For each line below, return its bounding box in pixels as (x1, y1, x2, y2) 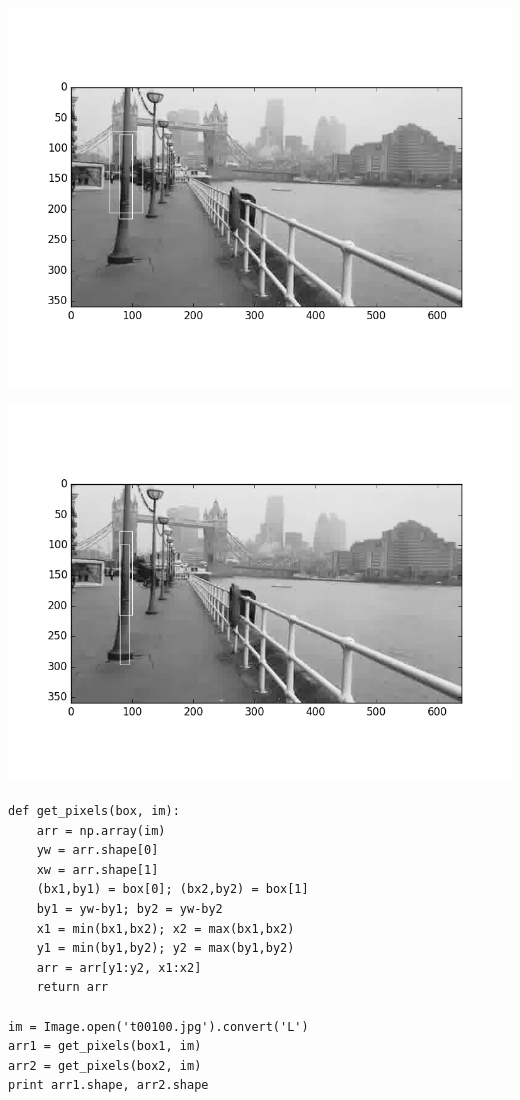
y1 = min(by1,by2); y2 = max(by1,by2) (36, 941, 295, 956)
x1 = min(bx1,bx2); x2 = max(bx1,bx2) (36, 921, 295, 936)
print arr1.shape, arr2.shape (8, 1078, 209, 1093)
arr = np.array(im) (36, 823, 166, 838)
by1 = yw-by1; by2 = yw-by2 (36, 902, 223, 917)
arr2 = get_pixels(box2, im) (8, 1058, 202, 1073)
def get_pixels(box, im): (8, 804, 180, 819)
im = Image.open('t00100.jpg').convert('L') (8, 1019, 309, 1034)
